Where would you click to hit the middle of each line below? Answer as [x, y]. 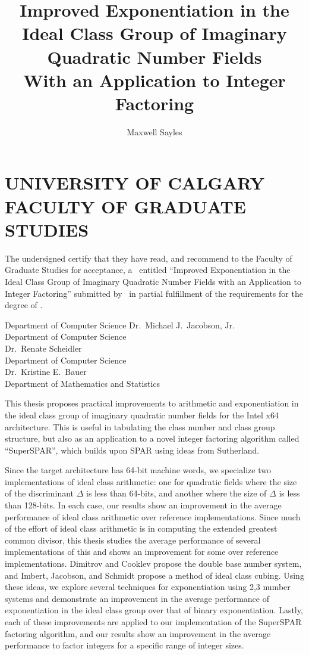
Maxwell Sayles [154, 131]
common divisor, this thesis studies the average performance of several [133, 540]
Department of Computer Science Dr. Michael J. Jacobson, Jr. [120, 325]
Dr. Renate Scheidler [43, 348]
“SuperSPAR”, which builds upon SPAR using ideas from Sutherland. [132, 450]
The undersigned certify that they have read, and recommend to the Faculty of [149, 258]
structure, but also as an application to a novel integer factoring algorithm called [152, 438]
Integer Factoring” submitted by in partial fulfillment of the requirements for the [154, 293]
